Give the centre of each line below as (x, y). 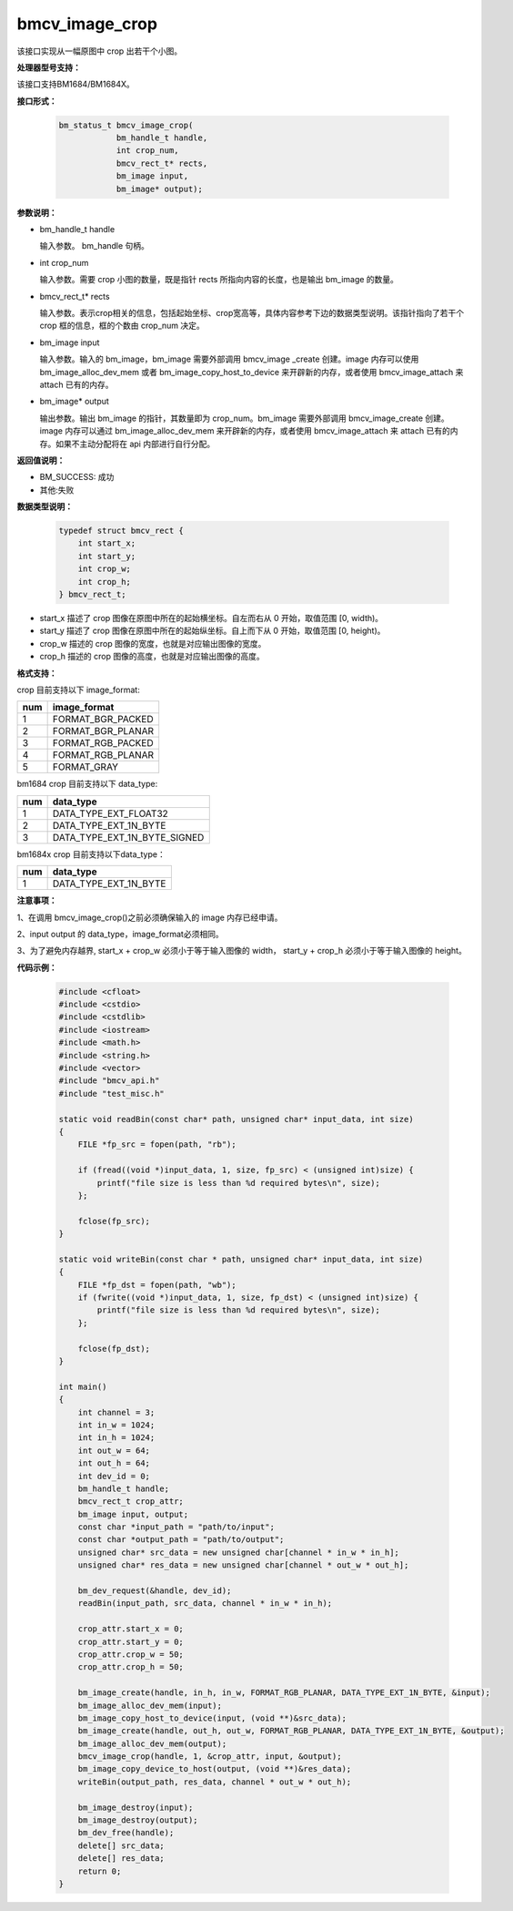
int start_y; (107, 556)
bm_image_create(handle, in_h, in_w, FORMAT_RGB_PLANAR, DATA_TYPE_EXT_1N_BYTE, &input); (284, 1693)
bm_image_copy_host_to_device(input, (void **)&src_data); (212, 1718)
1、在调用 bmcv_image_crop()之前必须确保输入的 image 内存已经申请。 (150, 917)
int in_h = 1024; (116, 1438)
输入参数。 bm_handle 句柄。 (95, 246)
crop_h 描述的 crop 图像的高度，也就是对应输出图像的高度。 (152, 657)
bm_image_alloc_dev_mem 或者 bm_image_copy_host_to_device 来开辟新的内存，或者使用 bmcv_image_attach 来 (251, 372)
